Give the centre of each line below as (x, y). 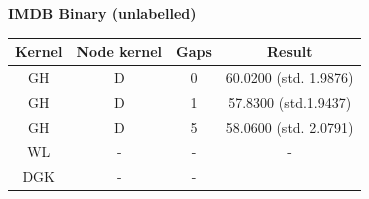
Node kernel (119, 51)
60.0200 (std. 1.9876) (289, 76)
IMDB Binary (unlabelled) (102, 13)
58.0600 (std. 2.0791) (289, 126)
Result (289, 51)
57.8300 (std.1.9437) (290, 101)
